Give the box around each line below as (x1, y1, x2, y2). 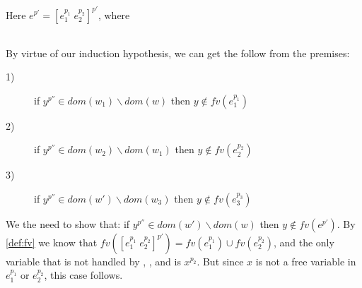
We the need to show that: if (6, 216, 130, 231)
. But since (197, 253, 244, 268)
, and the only (273, 234, 334, 249)
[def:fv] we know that (6, 234, 98, 249)
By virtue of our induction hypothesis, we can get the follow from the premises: (6, 45, 350, 60)
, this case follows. (44, 268, 123, 282)
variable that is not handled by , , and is (6, 253, 181, 268)
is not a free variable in (255, 253, 356, 268)
